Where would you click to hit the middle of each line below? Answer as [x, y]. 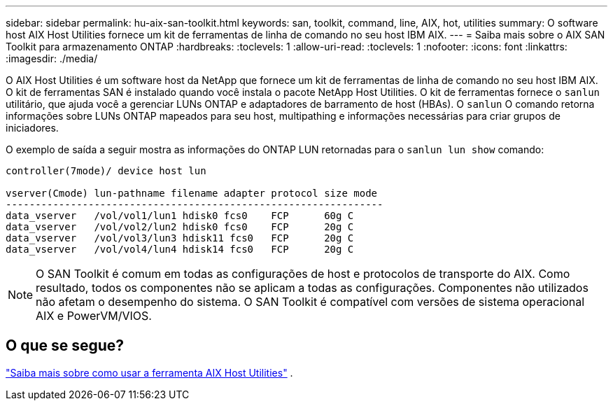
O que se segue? [65, 346]
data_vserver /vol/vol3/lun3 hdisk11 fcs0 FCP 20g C [180, 238]
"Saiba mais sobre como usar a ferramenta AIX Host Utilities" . [149, 372]
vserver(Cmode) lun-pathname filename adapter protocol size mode [192, 193]
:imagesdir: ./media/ [52, 58]
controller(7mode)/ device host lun [106, 171]
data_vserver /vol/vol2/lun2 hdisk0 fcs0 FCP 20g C [180, 227]
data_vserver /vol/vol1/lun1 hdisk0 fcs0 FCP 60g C [180, 216]
